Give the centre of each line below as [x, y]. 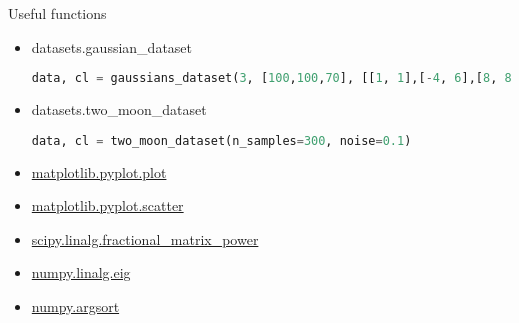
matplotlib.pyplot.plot [99, 171]
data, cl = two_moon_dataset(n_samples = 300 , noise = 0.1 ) [221, 140]
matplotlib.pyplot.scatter [107, 205]
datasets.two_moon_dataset [119, 109]
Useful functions [57, 13]
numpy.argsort [75, 305]
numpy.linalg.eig [81, 272]
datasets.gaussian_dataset [112, 46]
